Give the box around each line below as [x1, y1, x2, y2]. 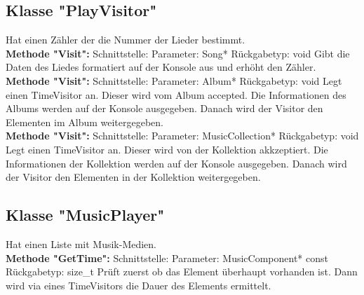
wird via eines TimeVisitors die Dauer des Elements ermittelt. [6, 277, 271, 292]
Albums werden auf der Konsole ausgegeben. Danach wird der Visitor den [6, 101, 323, 116]
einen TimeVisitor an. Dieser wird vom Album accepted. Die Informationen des [6, 87, 346, 102]
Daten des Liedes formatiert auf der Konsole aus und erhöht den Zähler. [6, 60, 316, 74]
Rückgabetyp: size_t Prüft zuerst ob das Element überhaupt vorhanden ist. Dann [6, 264, 358, 279]
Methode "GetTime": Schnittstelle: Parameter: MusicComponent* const [6, 250, 328, 265]
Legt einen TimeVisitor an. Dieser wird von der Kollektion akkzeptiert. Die [6, 142, 328, 156]
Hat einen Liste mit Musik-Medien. [6, 236, 157, 251]
